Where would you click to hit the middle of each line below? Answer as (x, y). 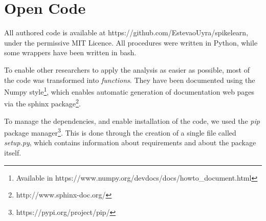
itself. (13, 153)
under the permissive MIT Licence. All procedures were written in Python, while (131, 42)
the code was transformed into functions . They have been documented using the (130, 80)
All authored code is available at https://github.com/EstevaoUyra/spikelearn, (126, 32)
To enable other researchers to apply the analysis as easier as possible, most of (127, 69)
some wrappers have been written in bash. (70, 52)
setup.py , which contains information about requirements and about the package (130, 142)
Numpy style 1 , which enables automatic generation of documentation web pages (129, 91)
